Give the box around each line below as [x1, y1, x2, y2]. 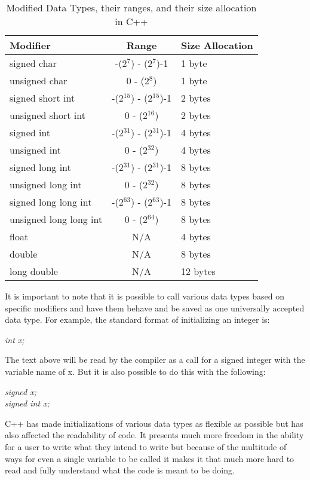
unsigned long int [10, 178, 82, 191]
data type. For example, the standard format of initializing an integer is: [5, 313, 270, 326]
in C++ [115, 14, 148, 28]
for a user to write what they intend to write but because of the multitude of [5, 440, 287, 453]
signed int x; [5, 397, 50, 409]
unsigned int [10, 143, 61, 157]
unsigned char [10, 74, 67, 87]
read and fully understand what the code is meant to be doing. [5, 464, 235, 476]
